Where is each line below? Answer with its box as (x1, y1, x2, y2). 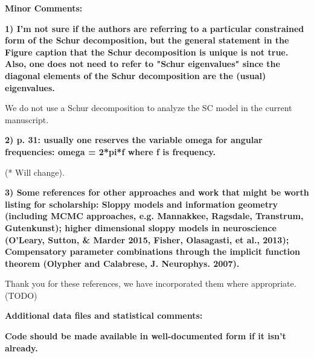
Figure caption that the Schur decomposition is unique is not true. (5, 45, 289, 58)
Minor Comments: (5, 2, 83, 14)
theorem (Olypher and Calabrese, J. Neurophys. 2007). (5, 257, 240, 269)
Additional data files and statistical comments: (5, 309, 203, 322)
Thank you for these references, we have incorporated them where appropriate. (5, 277, 296, 290)
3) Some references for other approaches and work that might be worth (5, 186, 309, 199)
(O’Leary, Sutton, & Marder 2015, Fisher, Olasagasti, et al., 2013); (5, 233, 289, 246)
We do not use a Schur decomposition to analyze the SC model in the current (5, 101, 292, 114)
